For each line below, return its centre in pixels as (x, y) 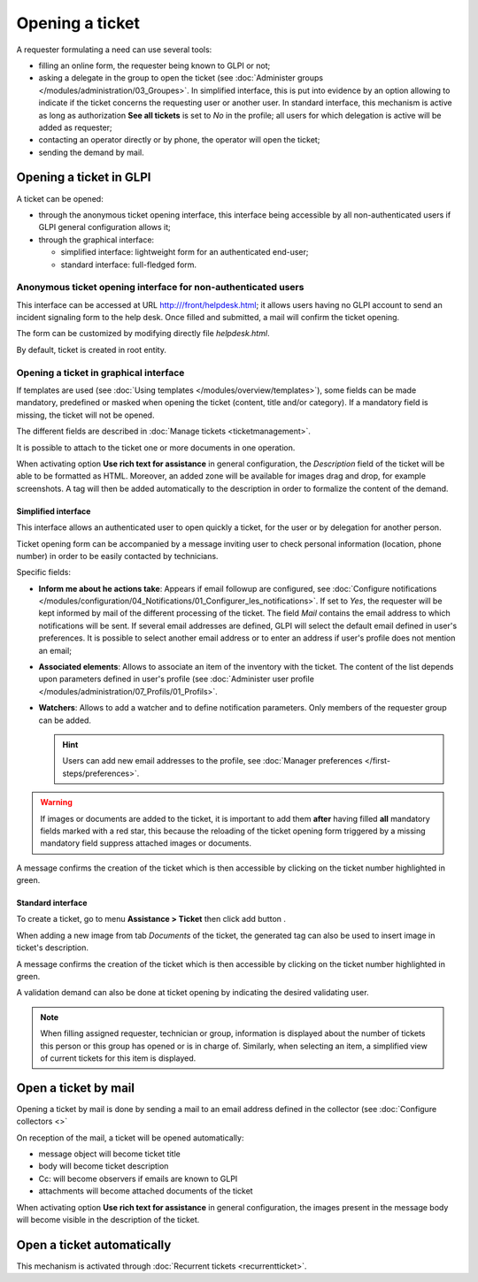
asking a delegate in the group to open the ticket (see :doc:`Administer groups (181, 78)
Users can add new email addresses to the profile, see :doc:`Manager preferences (212, 761)
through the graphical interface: (96, 240)
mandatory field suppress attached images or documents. (146, 843)
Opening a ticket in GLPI (84, 177)
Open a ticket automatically (94, 1244)
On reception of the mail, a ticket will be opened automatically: (130, 1138)
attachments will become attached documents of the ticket (146, 1191)
